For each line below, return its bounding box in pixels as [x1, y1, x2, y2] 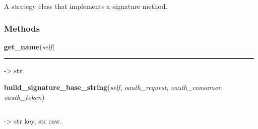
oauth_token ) [4, 91, 45, 102]
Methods [4, 22, 40, 34]
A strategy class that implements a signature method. [4, 1, 168, 11]
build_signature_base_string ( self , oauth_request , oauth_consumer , [4, 82, 223, 92]
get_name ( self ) [4, 41, 55, 51]
